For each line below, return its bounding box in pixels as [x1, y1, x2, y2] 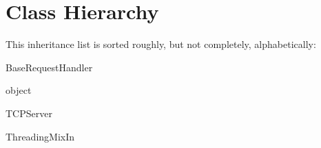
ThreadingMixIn [6, 129, 75, 143]
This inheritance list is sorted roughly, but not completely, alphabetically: [6, 37, 316, 51]
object [6, 83, 32, 97]
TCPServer [6, 106, 52, 120]
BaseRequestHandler [6, 60, 93, 74]
